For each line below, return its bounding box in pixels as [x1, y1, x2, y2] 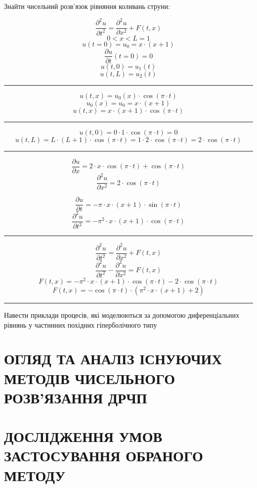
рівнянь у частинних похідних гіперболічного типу [4, 319, 157, 330]
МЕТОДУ [4, 465, 65, 485]
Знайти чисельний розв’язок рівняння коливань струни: [4, 1, 170, 11]
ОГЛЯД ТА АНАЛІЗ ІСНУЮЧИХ [4, 348, 222, 369]
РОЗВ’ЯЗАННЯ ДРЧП [4, 387, 147, 407]
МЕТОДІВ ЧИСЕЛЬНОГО [4, 368, 175, 388]
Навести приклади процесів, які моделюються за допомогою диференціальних [4, 310, 239, 320]
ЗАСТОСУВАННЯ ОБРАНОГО [4, 445, 203, 466]
